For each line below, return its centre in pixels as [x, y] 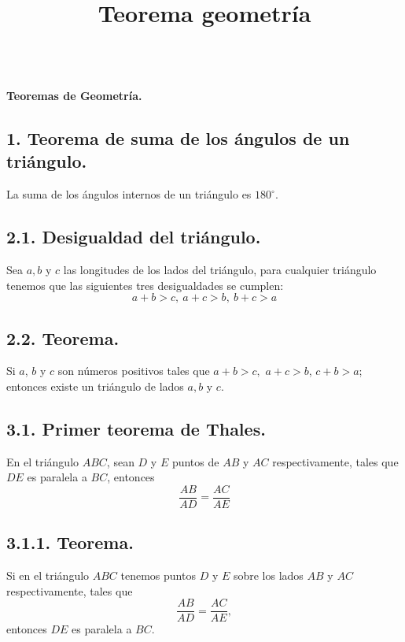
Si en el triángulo [48, 575]
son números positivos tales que [134, 371]
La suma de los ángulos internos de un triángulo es [129, 194]
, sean [120, 461]
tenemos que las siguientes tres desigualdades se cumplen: [145, 285]
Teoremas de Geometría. [74, 95]
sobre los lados [268, 575]
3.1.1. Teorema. [70, 542]
